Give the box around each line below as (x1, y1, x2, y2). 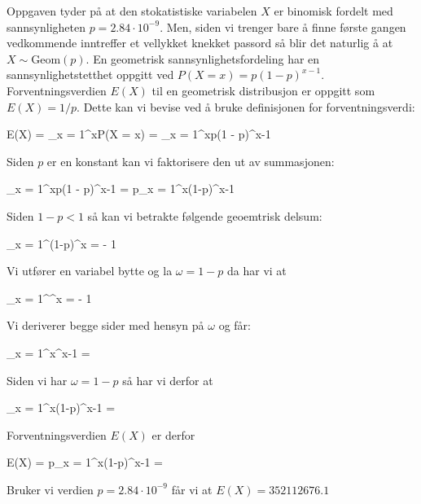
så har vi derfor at (122, 371, 213, 388)
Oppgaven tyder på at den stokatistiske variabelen (7, 2, 257, 19)
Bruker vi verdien (7, 480, 94, 497)
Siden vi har (7, 371, 68, 388)
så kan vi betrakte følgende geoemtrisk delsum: (87, 207, 322, 224)
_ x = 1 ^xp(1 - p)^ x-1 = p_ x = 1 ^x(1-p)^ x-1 (7, 180, 235, 197)
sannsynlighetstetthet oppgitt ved (7, 66, 174, 83)
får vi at (171, 480, 213, 497)
